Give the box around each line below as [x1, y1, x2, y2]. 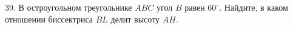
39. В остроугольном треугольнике [5, 1, 132, 13]
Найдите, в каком [224, 1, 288, 13]
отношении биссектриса [5, 12, 93, 25]
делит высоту [110, 12, 160, 25]
